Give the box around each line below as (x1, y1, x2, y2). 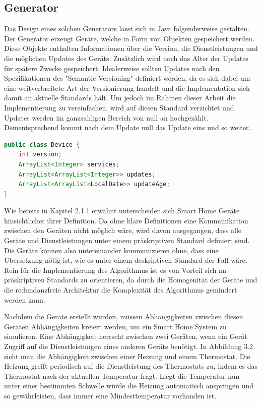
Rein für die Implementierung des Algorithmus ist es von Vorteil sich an (4, 264, 226, 275)
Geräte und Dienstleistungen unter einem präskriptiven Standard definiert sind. (4, 235, 250, 246)
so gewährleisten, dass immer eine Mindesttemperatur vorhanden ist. (4, 390, 217, 400)
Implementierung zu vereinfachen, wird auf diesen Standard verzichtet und (4, 102, 234, 112)
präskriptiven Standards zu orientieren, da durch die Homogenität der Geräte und (4, 274, 257, 285)
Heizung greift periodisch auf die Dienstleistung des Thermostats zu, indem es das (4, 361, 257, 371)
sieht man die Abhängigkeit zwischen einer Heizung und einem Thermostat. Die (4, 351, 250, 361)
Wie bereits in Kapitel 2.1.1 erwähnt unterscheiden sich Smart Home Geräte (4, 205, 240, 216)
